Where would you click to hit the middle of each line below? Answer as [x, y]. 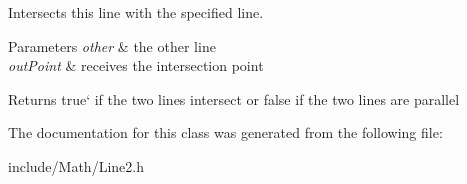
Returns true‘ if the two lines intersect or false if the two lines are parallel [234, 98]
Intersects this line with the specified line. [136, 12]
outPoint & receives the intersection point [136, 65]
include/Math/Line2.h [76, 165]
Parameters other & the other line [112, 45]
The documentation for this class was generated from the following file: [225, 132]
